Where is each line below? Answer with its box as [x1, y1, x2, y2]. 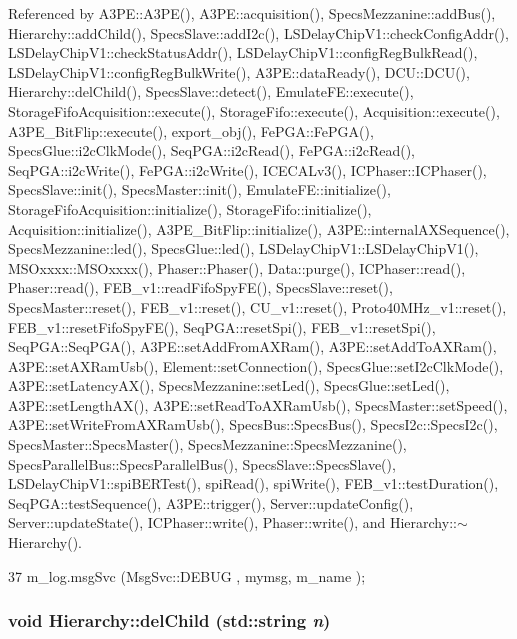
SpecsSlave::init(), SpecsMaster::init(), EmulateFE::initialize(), [8, 179, 391, 200]
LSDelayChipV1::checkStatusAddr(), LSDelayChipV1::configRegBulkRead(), [8, 42, 478, 63]
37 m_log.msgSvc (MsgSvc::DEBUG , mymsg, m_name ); [8, 565, 366, 586]
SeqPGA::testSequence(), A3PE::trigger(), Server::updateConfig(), [8, 492, 414, 513]
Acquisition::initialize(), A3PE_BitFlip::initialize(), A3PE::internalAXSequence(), [8, 218, 510, 239]
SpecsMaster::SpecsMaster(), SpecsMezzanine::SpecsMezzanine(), [8, 434, 407, 455]
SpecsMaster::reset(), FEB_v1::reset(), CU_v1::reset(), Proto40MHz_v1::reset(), [8, 296, 507, 317]
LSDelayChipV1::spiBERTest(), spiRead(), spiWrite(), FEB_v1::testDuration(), [8, 473, 499, 494]
